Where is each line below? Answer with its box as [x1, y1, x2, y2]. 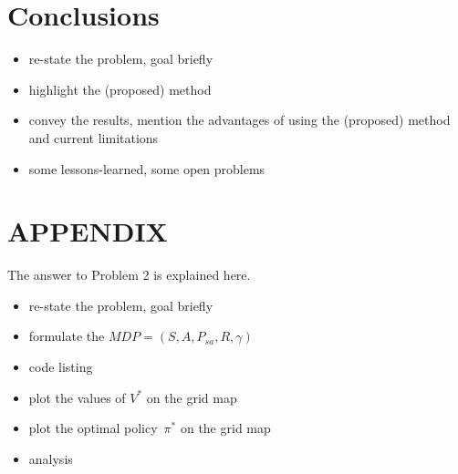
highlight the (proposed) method [28, 79, 212, 98]
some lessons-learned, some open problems [28, 159, 265, 178]
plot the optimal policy [28, 418, 158, 438]
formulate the [28, 326, 105, 345]
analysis [28, 448, 73, 468]
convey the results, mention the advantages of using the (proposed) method [28, 110, 451, 129]
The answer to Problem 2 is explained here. [7, 265, 251, 284]
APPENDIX [7, 212, 168, 250]
